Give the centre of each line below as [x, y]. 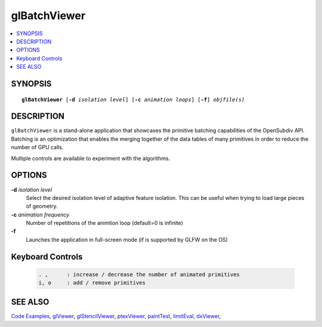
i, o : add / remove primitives [92, 283]
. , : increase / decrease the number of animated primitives [139, 274]
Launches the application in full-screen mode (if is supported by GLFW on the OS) [127, 239]
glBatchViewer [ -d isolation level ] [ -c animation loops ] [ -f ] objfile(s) [133, 99]
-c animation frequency [40, 214]
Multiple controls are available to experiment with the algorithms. [91, 158]
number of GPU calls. [37, 147]
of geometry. [42, 206]
